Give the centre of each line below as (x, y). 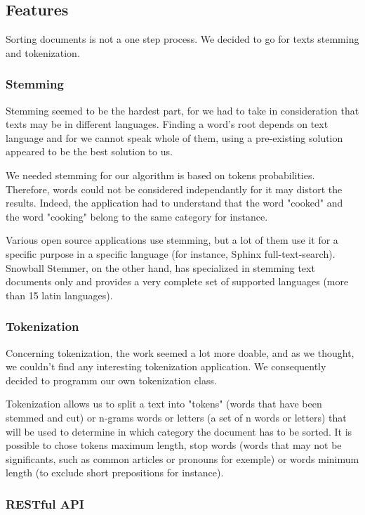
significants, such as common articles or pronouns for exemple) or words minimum (182, 458)
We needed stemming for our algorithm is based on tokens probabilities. (160, 175)
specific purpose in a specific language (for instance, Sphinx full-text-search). (171, 253)
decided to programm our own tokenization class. (111, 380)
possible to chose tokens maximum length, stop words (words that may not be (174, 445)
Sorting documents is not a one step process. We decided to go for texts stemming (182, 39)
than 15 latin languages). (59, 295)
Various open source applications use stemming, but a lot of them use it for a (172, 240)
